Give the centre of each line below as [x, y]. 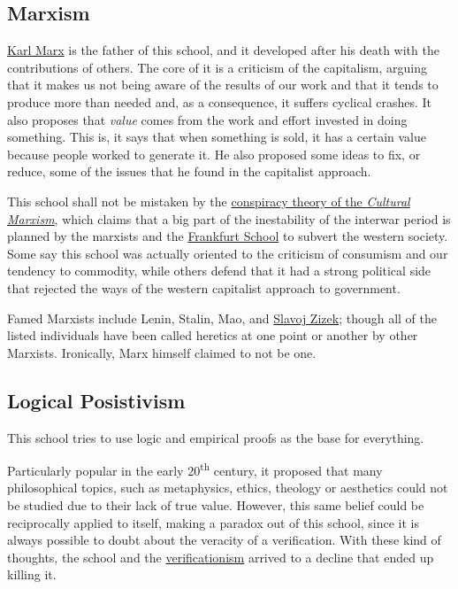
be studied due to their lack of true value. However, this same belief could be [216, 504]
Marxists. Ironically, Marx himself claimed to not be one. [162, 352]
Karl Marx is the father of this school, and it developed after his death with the [223, 50]
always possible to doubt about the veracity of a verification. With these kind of [224, 540]
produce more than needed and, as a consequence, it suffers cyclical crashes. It [220, 101]
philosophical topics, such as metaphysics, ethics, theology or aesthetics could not [228, 488]
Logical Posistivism [96, 400]
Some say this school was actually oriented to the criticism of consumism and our [228, 253]
